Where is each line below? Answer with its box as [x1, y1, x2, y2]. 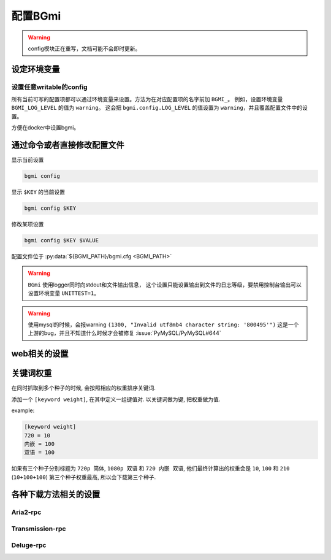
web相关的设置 [11, 348, 69, 359]
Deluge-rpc [11, 540, 47, 549]
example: [11, 407, 35, 414]
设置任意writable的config [11, 83, 88, 91]
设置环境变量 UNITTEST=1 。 [28, 290, 100, 297]
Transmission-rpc [11, 524, 66, 533]
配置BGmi [11, 9, 61, 23]
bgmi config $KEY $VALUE [24, 237, 99, 244]
